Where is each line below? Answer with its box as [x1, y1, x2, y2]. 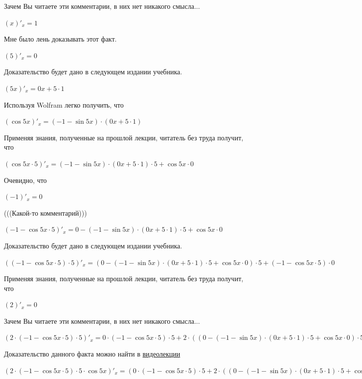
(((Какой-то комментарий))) [4, 207, 87, 218]
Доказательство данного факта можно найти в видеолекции [4, 349, 181, 359]
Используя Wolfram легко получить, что [4, 99, 124, 110]
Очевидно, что [4, 175, 47, 185]
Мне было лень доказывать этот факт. [4, 34, 117, 44]
